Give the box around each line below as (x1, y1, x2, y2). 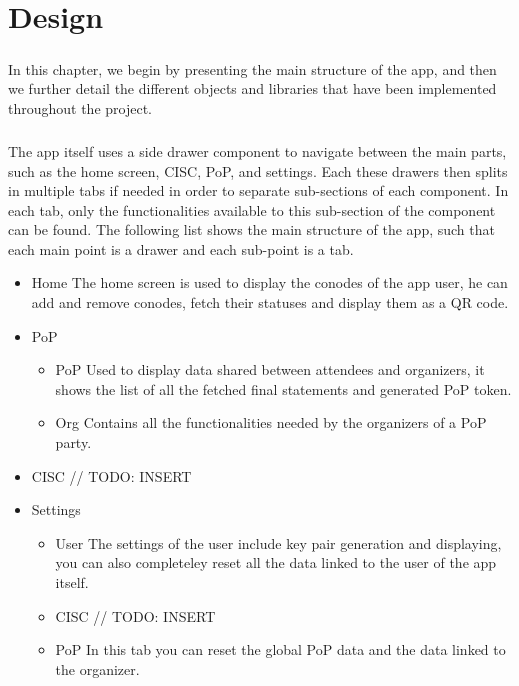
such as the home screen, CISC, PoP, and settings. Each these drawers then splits (8, 160, 508, 181)
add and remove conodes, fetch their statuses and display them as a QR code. (31, 292, 509, 313)
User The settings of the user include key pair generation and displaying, (55, 532, 502, 553)
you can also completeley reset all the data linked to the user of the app (55, 552, 497, 573)
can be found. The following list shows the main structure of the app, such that (8, 219, 495, 240)
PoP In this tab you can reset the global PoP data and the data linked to (55, 639, 506, 660)
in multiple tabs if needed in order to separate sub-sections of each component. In (8, 180, 509, 201)
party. (55, 432, 92, 453)
